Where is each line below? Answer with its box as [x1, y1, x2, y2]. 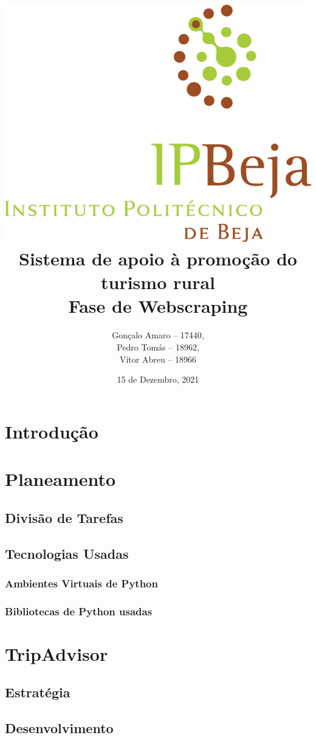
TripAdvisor [5, 641, 108, 666]
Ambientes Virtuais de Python [5, 575, 158, 590]
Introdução [5, 419, 98, 443]
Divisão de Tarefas [5, 508, 123, 527]
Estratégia [5, 683, 70, 702]
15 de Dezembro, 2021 [117, 373, 199, 386]
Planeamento [5, 466, 116, 491]
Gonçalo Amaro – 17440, [112, 329, 204, 341]
